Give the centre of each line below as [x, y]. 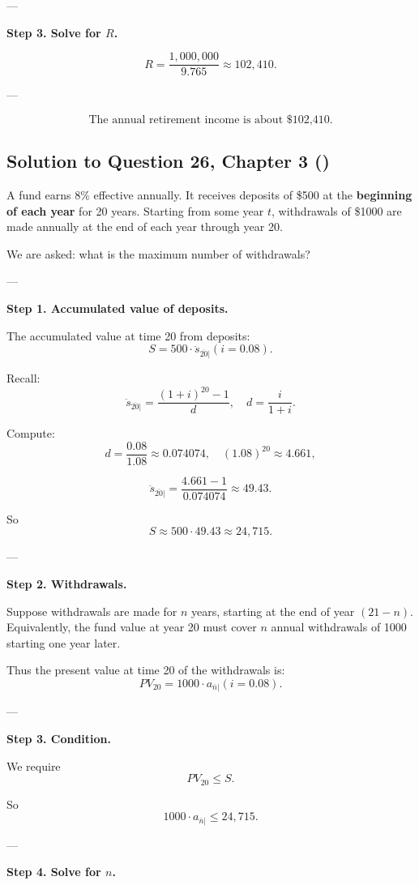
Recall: [24, 377]
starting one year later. [64, 642]
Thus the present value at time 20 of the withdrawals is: [146, 670]
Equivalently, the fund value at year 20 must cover [132, 627]
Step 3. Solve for [54, 32]
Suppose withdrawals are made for [92, 611]
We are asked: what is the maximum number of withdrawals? [158, 253]
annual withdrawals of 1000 [339, 627]
